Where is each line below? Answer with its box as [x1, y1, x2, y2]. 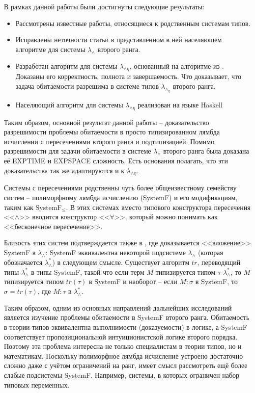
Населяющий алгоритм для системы [15, 99, 123, 109]
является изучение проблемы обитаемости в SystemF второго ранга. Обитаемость [4, 312, 250, 322]
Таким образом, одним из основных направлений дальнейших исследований [4, 302, 232, 313]
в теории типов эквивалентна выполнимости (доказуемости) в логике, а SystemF [4, 322, 247, 332]
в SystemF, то [195, 276, 238, 287]
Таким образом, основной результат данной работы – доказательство [4, 117, 209, 127]
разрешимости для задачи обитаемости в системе [4, 146, 151, 156]
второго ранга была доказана [163, 146, 249, 156]
